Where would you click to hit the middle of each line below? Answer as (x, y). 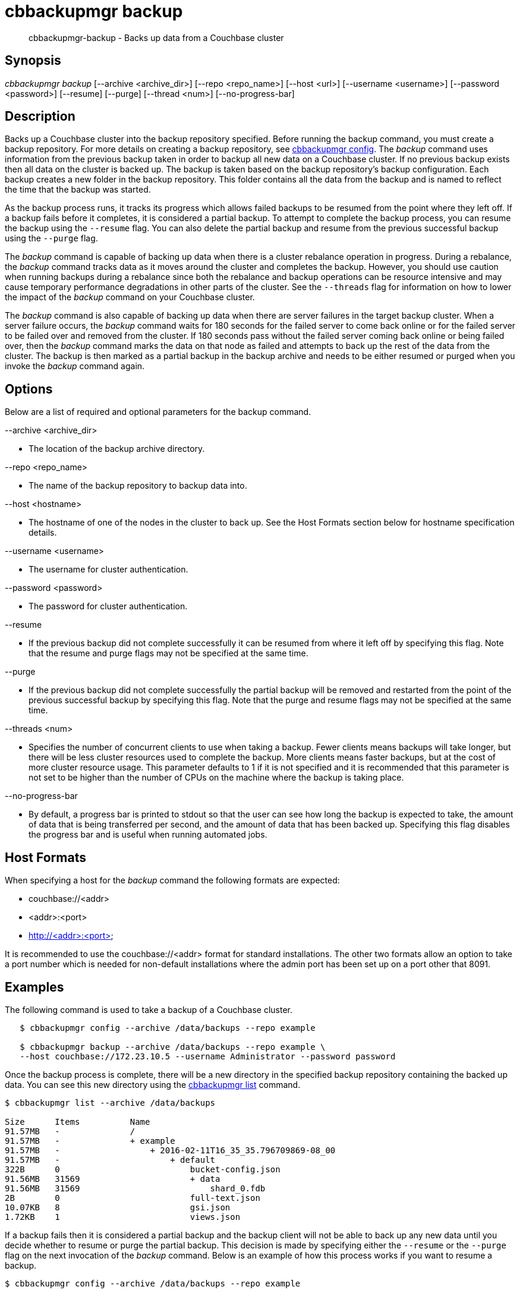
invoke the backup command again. (75, 366)
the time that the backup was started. (78, 190)
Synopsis (33, 61)
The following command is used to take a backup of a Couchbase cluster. (149, 1009)
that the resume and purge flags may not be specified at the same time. (168, 653)
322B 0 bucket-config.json (143, 1169)
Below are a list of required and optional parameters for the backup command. (158, 412)
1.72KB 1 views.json (123, 1217)
